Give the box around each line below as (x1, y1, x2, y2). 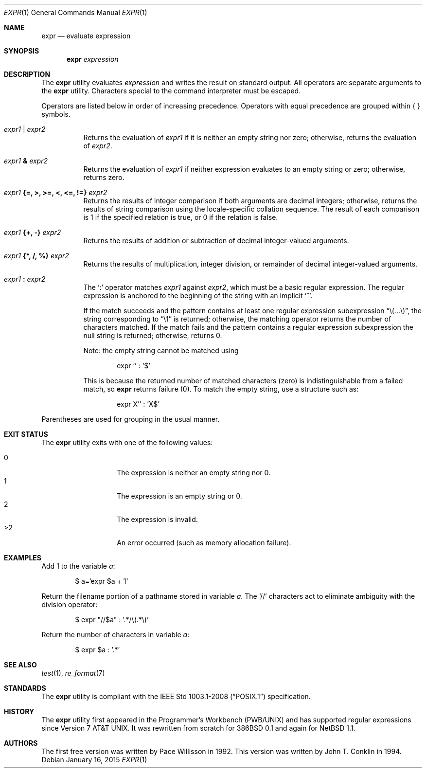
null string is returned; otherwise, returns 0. (83, 331, 222, 340)
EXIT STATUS (4, 430, 48, 438)
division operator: (41, 600, 98, 609)
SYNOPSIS (4, 47, 39, 55)
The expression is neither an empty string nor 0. (117, 468, 271, 477)
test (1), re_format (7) (41, 669, 105, 677)
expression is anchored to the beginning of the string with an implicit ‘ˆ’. (83, 291, 313, 300)
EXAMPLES (4, 554, 41, 562)
